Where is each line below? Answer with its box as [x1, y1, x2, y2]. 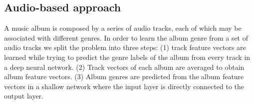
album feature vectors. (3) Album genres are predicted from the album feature [4, 71, 244, 82]
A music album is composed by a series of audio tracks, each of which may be [4, 23, 242, 33]
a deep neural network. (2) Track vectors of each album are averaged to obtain [4, 61, 245, 72]
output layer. [4, 91, 44, 101]
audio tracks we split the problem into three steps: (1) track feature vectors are [4, 42, 246, 52]
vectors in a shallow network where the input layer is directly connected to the [4, 81, 245, 91]
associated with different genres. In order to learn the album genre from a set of [4, 32, 248, 43]
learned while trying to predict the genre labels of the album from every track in [4, 52, 251, 62]
